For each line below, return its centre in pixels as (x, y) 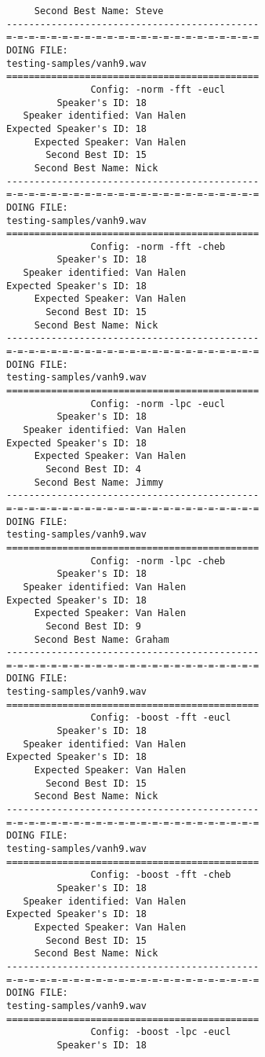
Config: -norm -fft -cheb (158, 246)
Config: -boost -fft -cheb (161, 875)
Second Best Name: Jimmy (99, 482)
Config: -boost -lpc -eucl (161, 1032)
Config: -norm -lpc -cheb (158, 561)
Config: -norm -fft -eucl (158, 89)
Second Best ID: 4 (93, 469)
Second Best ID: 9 (93, 626)
